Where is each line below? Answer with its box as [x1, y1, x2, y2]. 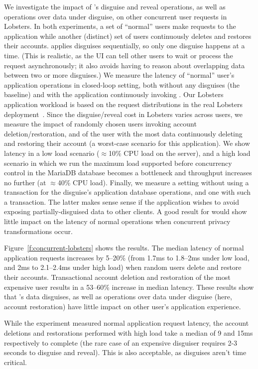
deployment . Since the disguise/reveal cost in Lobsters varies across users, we [4, 109, 243, 119]
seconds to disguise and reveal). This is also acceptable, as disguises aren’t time [4, 347, 247, 358]
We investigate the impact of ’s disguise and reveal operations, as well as [4, 1, 226, 11]
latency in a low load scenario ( [4, 147, 100, 158]
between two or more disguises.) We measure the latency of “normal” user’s [4, 70, 235, 80]
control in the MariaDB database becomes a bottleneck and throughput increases [4, 167, 252, 178]
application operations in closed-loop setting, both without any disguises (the [4, 79, 240, 90]
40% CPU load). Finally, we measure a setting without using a [57, 177, 249, 187]
